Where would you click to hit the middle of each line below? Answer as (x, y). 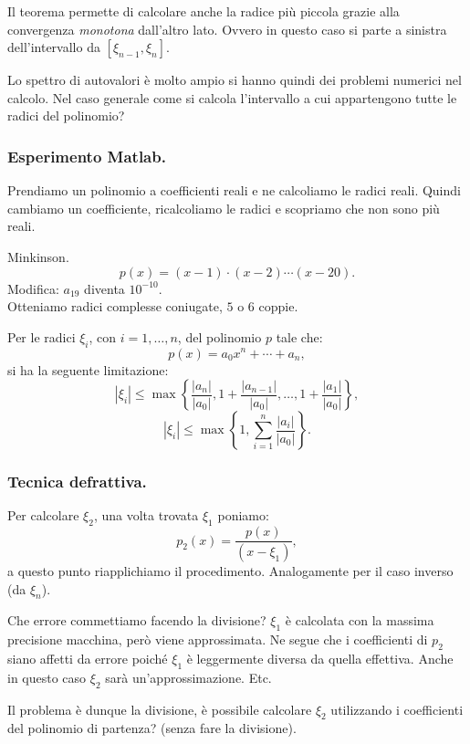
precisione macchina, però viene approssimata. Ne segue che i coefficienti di (218, 639)
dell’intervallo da (54, 47)
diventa (104, 288)
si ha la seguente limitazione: (88, 369)
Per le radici (42, 336)
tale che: (299, 336)
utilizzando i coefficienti (397, 709)
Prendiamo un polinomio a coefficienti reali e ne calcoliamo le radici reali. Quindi (234, 190)
